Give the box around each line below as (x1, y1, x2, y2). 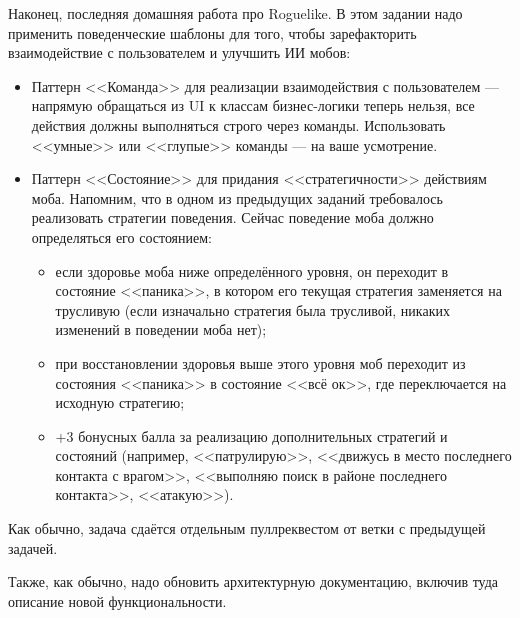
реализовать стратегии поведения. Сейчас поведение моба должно (31, 207, 434, 228)
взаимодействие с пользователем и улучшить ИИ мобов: (8, 42, 351, 63)
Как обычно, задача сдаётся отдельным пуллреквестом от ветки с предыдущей (8, 518, 486, 539)
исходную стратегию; (55, 392, 185, 413)
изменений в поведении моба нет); (55, 319, 267, 340)
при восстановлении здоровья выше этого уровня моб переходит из (55, 352, 466, 373)
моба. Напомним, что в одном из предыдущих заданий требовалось (31, 187, 443, 208)
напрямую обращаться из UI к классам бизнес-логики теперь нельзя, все (31, 95, 475, 116)
